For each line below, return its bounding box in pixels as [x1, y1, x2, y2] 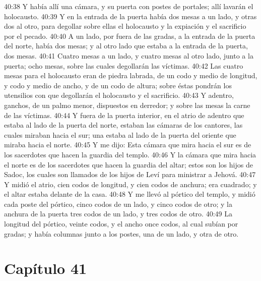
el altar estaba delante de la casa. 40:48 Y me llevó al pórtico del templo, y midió [4, 189, 255, 199]
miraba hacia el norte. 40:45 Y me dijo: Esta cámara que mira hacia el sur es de [4, 139, 251, 150]
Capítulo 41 [4, 258, 87, 278]
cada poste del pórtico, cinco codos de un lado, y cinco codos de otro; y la [4, 198, 232, 209]
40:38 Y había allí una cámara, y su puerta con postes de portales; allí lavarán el [4, 1, 253, 11]
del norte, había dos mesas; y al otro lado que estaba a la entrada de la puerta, [4, 40, 248, 51]
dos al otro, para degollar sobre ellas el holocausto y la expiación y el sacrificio [4, 21, 246, 31]
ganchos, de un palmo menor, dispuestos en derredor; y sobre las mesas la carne [4, 99, 250, 110]
